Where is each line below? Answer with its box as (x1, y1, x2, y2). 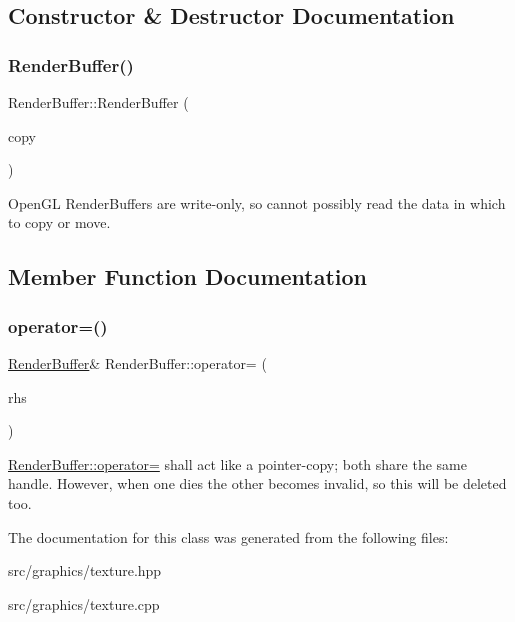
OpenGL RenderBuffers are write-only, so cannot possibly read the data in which (8, 192, 506, 213)
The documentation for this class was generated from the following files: (8, 526, 449, 547)
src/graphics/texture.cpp (8, 593, 160, 614)
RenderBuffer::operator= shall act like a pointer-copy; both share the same (8, 453, 467, 474)
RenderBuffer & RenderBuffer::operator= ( (8, 352, 267, 373)
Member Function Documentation (8, 261, 368, 292)
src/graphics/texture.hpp (8, 560, 162, 581)
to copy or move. (8, 212, 111, 233)
